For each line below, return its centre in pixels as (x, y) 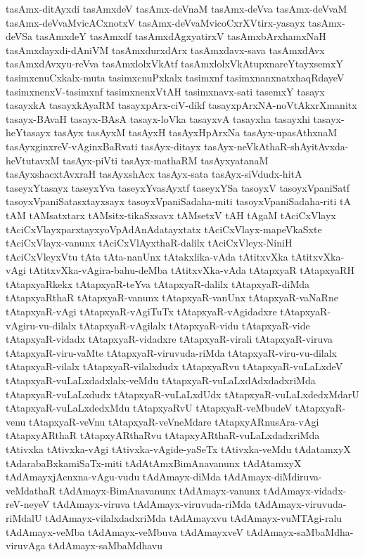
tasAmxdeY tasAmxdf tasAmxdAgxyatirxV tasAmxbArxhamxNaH (181, 36)
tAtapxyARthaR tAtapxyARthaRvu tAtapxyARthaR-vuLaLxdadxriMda (163, 435)
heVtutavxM (33, 160)
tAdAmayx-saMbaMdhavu (105, 545)
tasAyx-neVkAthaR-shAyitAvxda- (276, 146)
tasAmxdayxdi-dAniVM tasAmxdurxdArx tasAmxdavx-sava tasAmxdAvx (165, 50)
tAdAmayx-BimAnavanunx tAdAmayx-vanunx (160, 490)
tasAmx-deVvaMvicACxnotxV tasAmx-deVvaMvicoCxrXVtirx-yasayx (155, 22)
